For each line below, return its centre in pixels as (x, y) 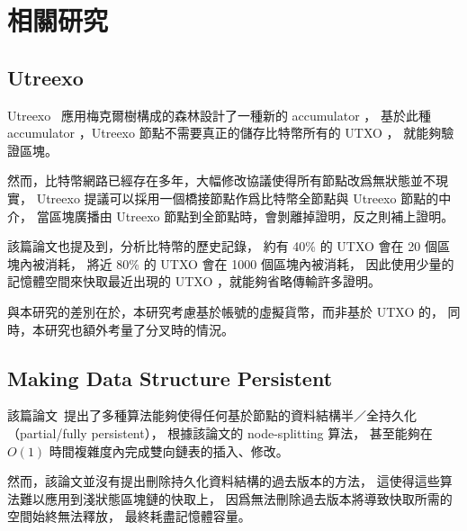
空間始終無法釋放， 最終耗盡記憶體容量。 (129, 516)
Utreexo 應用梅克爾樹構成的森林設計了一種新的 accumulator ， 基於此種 (220, 115)
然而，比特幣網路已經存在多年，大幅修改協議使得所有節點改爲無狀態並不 (221, 180)
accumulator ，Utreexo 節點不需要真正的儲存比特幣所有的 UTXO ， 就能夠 (225, 133)
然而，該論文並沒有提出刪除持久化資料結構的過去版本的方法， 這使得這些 (224, 481)
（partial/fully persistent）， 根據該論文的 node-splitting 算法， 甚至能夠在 (220, 432)
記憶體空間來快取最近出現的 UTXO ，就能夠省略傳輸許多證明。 (194, 281)
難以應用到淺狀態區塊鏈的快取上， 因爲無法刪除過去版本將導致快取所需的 (236, 498)
